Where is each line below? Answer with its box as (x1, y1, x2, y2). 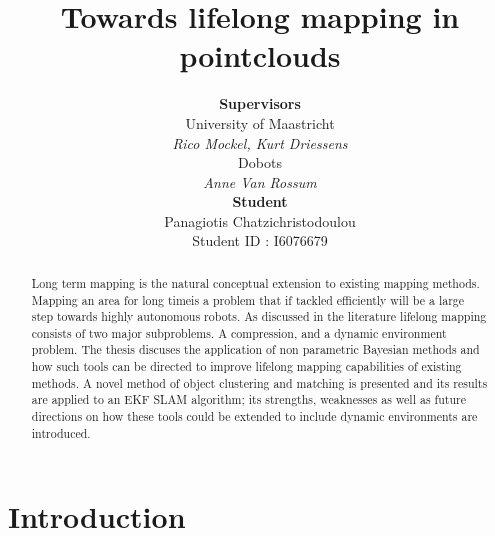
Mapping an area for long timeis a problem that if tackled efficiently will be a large (31, 291, 465, 308)
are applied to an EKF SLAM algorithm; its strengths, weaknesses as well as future (31, 391, 466, 408)
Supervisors (219, 93, 301, 114)
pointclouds (179, 35, 341, 76)
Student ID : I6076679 (192, 230, 328, 251)
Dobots (238, 152, 282, 173)
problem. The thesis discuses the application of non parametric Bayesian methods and (31, 341, 480, 358)
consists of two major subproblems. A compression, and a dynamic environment (31, 324, 447, 341)
